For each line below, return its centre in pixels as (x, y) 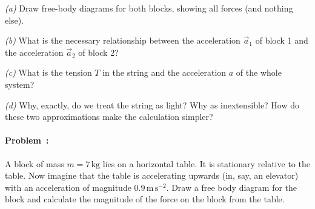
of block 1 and (282, 40)
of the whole (259, 72)
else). (15, 20)
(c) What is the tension (48, 72)
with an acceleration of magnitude (68, 187)
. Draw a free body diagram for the (232, 187)
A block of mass (35, 163)
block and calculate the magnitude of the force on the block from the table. (145, 199)
